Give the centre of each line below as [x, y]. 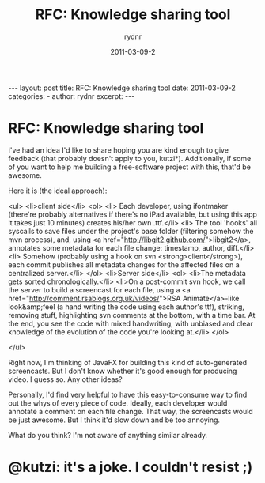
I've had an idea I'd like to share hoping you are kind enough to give [119, 150]
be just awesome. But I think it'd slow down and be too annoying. [114, 420]
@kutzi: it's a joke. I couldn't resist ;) [131, 467]
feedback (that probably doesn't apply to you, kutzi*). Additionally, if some [130, 158]
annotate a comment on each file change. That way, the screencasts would [131, 411]
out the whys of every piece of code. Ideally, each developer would [118, 403]
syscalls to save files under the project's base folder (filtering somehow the [131, 231]
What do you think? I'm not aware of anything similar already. [108, 435]
